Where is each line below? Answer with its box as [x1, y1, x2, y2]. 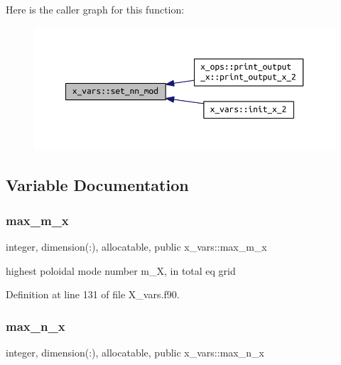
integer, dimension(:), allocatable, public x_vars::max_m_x [6, 239, 267, 254]
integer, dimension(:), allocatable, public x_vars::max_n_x [6, 345, 264, 360]
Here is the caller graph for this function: [6, 2, 185, 16]
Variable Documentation [6, 174, 189, 196]
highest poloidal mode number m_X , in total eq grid [6, 263, 236, 278]
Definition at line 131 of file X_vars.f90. [6, 287, 180, 302]
